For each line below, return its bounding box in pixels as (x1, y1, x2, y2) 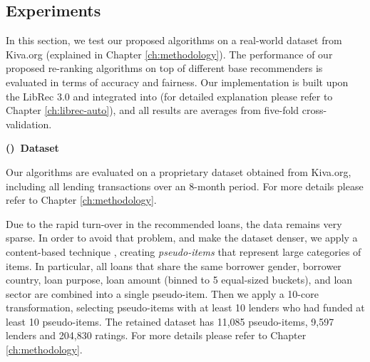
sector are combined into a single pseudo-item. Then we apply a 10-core (6, 286, 319, 301)
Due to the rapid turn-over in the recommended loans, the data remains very (6, 216, 342, 231)
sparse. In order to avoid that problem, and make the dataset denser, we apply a (6, 230, 358, 245)
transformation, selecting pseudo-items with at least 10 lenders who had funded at (6, 300, 365, 315)
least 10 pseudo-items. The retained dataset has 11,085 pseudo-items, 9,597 (6, 314, 334, 329)
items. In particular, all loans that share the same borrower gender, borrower (6, 258, 341, 273)
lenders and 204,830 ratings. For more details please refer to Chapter (6, 328, 307, 343)
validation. (6, 116, 52, 131)
